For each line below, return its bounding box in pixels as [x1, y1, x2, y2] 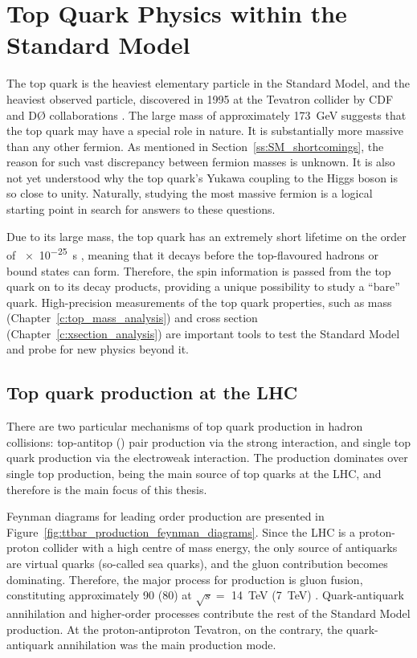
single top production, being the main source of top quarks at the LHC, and [6, 465, 382, 482]
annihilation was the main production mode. [57, 636, 276, 653]
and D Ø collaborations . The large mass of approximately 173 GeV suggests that [6, 106, 407, 123]
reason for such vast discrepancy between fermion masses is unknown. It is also [6, 153, 395, 170]
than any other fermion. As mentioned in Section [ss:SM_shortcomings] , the [6, 137, 384, 154]
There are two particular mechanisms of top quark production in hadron [6, 418, 363, 435]
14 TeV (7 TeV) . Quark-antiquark [231, 586, 404, 603]
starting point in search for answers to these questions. [6, 201, 276, 218]
